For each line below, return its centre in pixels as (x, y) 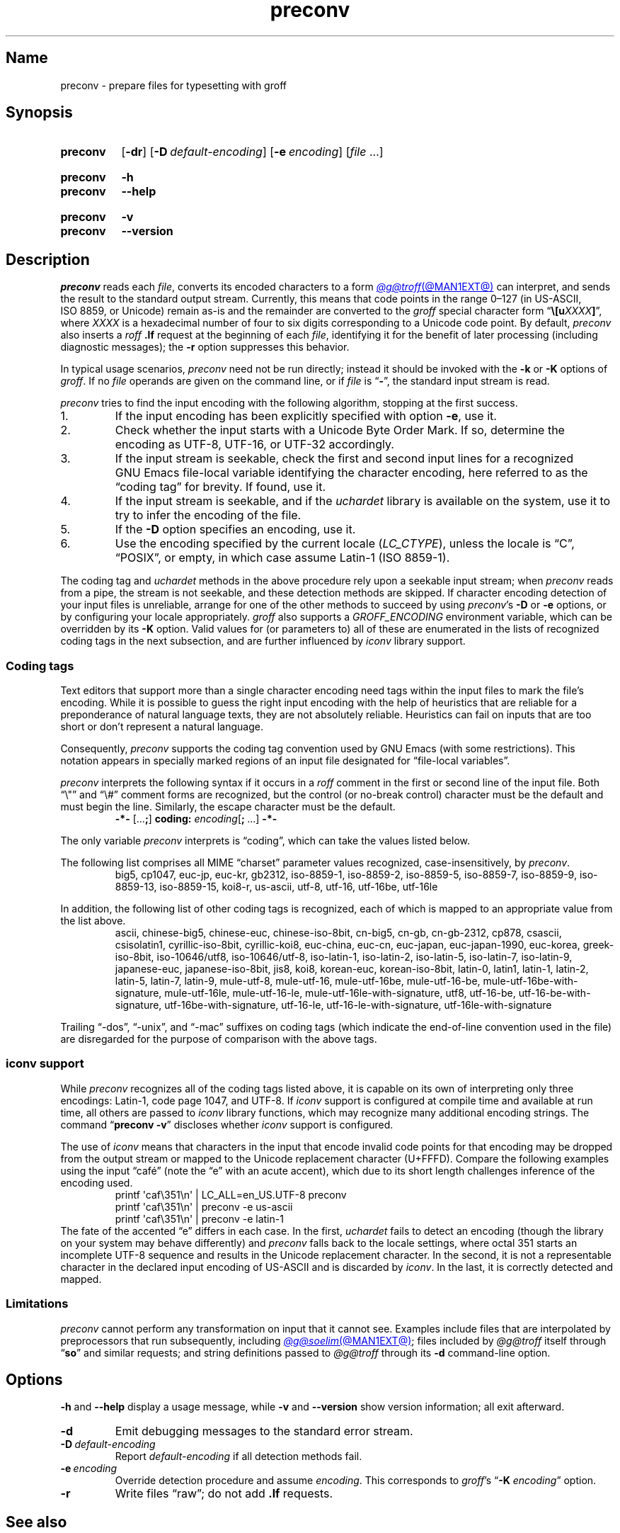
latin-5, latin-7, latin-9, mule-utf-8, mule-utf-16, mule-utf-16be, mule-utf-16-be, (298, 981)
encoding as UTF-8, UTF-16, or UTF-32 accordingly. (254, 445)
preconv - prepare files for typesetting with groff (173, 85)
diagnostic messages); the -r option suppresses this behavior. (205, 347)
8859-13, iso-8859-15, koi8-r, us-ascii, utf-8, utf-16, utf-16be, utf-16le (276, 887)
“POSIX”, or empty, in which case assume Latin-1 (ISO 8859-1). (282, 558)
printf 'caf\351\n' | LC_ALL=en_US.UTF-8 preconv (231, 1194)
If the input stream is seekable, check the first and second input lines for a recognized (344, 459)
